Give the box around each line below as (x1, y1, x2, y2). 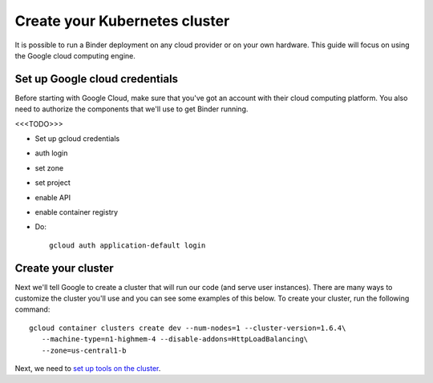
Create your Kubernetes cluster (14, 12, 230, 30)
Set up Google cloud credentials (14, 72, 179, 86)
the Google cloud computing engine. (14, 50, 136, 60)
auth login (34, 148, 68, 158)
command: (14, 304, 51, 314)
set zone (34, 163, 64, 172)
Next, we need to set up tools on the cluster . (14, 364, 161, 373)
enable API (34, 192, 71, 202)
